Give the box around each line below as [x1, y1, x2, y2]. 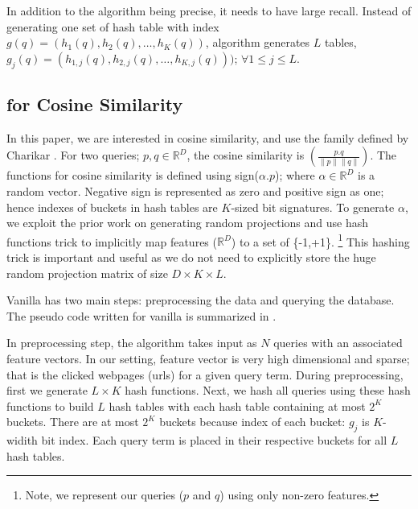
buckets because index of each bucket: [159, 413, 346, 430]
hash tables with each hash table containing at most [109, 397, 366, 414]
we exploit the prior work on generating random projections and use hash [6, 214, 369, 231]
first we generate [6, 382, 88, 399]
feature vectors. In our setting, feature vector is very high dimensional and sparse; [6, 350, 410, 366]
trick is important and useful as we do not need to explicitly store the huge [6, 249, 376, 265]
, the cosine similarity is [186, 147, 305, 163]
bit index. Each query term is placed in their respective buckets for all [41, 432, 387, 449]
